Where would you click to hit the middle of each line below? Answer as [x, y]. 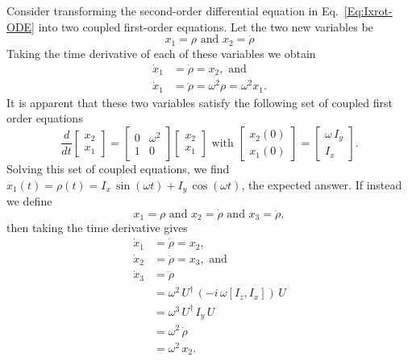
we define [29, 200]
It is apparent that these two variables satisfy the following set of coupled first [200, 102]
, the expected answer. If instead [322, 184]
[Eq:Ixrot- [368, 10]
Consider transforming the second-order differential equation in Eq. [173, 10]
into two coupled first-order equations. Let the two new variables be [206, 26]
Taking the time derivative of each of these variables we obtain [161, 53]
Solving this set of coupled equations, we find [118, 168]
